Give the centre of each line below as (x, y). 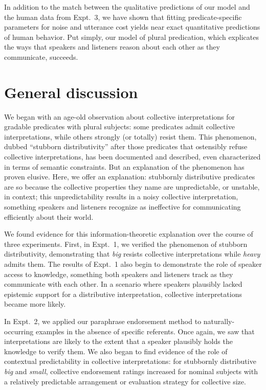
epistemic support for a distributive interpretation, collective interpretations (123, 294)
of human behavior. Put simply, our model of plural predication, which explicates (131, 37)
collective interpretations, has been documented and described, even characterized (132, 157)
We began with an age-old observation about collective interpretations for (120, 116)
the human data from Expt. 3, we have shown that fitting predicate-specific (123, 17)
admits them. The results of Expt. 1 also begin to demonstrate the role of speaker (133, 264)
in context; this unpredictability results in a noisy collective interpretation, (121, 197)
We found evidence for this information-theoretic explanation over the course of (129, 234)
